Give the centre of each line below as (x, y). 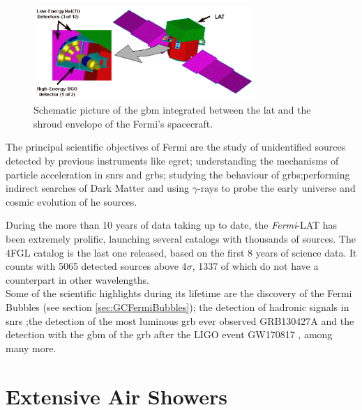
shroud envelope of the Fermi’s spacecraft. (123, 123)
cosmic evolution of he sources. (71, 201)
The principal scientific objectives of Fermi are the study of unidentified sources (176, 147)
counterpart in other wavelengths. (77, 279)
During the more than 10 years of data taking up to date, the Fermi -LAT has (172, 225)
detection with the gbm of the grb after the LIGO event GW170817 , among (169, 334)
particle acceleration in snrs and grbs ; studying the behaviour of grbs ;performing (178, 174)
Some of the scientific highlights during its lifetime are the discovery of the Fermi (179, 293)
